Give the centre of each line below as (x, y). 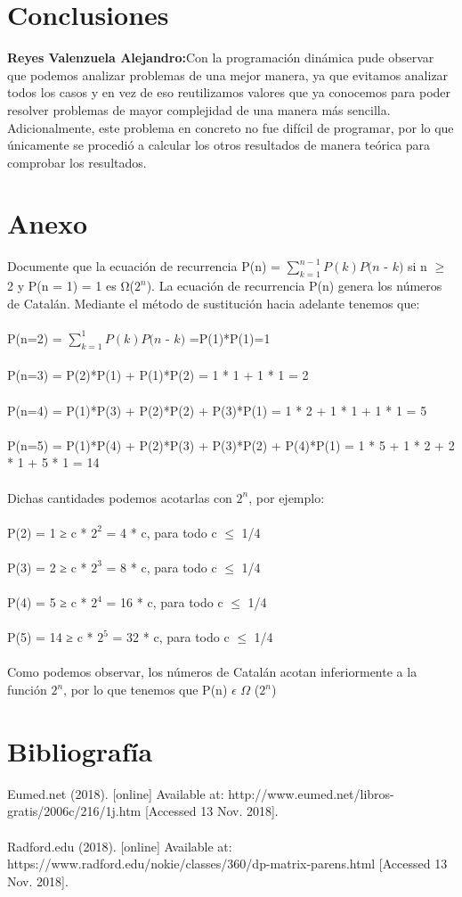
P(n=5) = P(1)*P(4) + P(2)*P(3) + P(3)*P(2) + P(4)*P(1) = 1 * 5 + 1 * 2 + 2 (231, 444)
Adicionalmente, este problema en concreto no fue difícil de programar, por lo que (231, 127)
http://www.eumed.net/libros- (311, 793)
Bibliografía (80, 750)
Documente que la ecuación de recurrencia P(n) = (144, 266)
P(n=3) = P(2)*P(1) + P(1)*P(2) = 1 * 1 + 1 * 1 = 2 (158, 375)
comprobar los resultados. (77, 162)
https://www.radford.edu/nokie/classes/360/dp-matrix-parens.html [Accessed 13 (227, 864)
